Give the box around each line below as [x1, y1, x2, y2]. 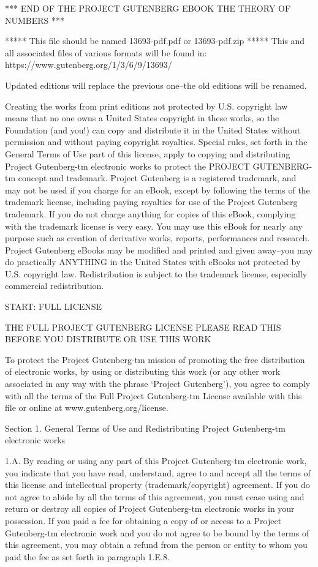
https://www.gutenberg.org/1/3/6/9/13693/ [5, 58, 172, 71]
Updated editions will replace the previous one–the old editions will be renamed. [5, 78, 307, 91]
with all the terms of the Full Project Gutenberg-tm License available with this [5, 389, 302, 402]
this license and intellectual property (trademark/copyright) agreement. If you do [5, 478, 310, 491]
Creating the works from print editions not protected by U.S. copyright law [5, 99, 288, 112]
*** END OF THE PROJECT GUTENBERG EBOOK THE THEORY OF [5, 2, 291, 14]
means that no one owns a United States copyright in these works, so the [5, 111, 279, 124]
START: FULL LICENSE [5, 300, 102, 313]
